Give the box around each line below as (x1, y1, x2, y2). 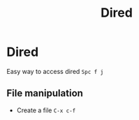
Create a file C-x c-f (16, 106, 76, 114)
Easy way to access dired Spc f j (6, 67, 104, 75)
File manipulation (6, 87, 83, 99)
